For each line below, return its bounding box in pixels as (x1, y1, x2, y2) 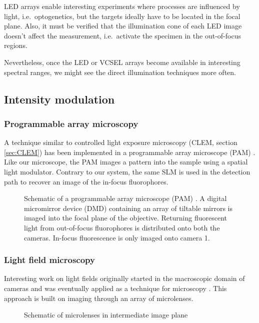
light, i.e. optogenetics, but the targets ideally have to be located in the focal (4, 10, 240, 21)
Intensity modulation (4, 91, 115, 106)
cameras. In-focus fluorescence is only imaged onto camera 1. (24, 232, 210, 242)
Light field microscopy (4, 253, 95, 266)
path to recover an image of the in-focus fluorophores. (4, 176, 168, 186)
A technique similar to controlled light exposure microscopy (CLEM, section (4, 137, 237, 147)
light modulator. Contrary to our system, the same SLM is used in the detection (4, 166, 250, 176)
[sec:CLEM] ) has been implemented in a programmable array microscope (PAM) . (4, 146, 255, 157)
